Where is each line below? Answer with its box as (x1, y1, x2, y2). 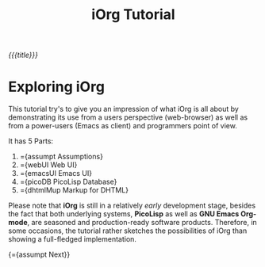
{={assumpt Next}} (8, 250, 71, 259)
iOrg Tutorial (90, 6, 176, 24)
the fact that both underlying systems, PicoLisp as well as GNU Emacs (8, 209, 240, 219)
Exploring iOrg (8, 78, 106, 96)
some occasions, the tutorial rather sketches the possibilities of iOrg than (8, 226, 248, 235)
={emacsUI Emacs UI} (19, 169, 93, 178)
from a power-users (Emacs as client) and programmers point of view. (8, 121, 238, 131)
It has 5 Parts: (8, 136, 54, 146)
